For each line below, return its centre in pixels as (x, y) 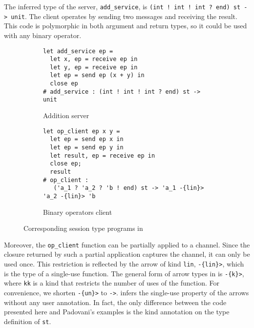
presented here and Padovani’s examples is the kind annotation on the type (117, 312)
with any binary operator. (43, 35)
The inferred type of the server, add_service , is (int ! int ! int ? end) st (122, 6)
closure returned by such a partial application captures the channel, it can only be (127, 254)
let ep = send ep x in (87, 139)
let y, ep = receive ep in (94, 67)
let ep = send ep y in (87, 147)
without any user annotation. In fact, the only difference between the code (115, 302)
